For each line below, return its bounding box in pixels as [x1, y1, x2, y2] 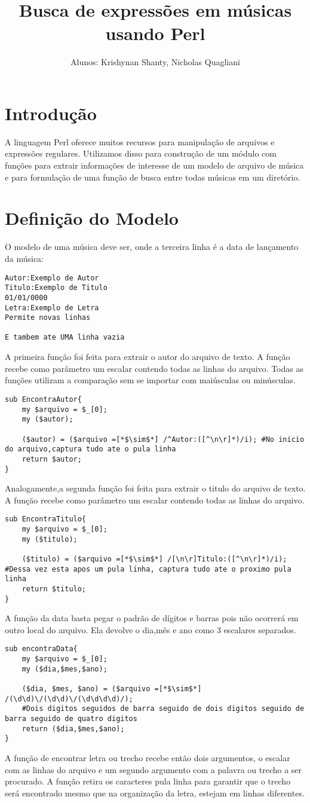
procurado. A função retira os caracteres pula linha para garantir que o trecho [5, 775, 291, 787]
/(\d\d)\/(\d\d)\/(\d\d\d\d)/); [5, 694, 133, 703]
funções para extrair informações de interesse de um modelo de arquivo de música [5, 159, 304, 172]
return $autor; [22, 454, 82, 463]
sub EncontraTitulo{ [5, 515, 87, 524]
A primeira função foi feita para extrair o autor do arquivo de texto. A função [5, 350, 290, 363]
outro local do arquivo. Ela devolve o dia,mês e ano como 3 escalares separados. [5, 623, 296, 636]
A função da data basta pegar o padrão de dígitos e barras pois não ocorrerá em [5, 612, 299, 624]
